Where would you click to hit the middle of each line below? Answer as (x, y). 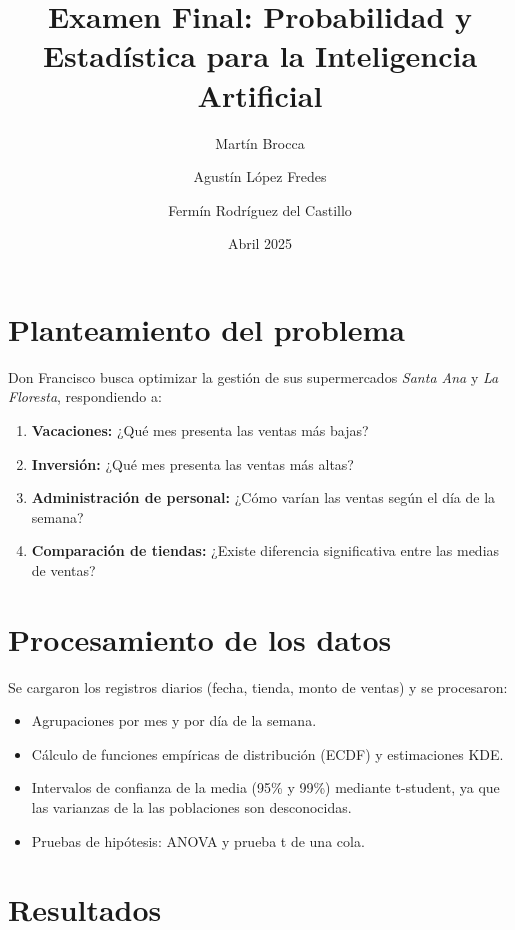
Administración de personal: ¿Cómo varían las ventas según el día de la (263, 497)
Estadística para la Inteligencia (260, 55)
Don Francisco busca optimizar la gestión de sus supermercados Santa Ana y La (253, 376)
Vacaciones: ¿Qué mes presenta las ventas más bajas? (200, 430)
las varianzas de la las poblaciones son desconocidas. (191, 807)
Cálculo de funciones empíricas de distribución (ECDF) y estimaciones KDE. (267, 753)
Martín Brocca (260, 142)
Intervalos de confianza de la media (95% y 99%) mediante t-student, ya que (265, 787)
